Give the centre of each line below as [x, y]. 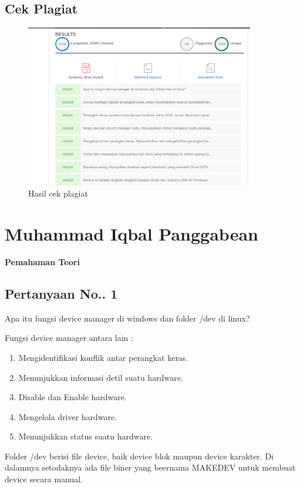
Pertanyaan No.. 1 [61, 293]
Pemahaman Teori [42, 261]
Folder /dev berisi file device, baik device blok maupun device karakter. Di [139, 456]
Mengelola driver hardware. [68, 416]
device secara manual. [44, 479]
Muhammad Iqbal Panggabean [132, 233]
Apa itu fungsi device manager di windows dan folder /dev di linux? [127, 318]
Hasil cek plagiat [58, 193]
